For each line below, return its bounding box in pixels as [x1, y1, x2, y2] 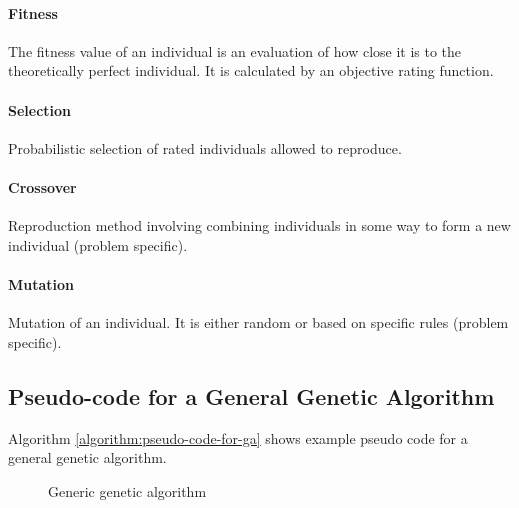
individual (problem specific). [8, 234, 188, 255]
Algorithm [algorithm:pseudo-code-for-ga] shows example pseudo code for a [8, 427, 468, 448]
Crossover [8, 176, 77, 197]
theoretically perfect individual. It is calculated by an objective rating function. [8, 60, 494, 81]
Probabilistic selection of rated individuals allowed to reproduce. [8, 137, 402, 158]
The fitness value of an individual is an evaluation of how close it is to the [8, 40, 462, 61]
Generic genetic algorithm [48, 480, 207, 501]
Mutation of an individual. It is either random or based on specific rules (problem [8, 312, 509, 333]
